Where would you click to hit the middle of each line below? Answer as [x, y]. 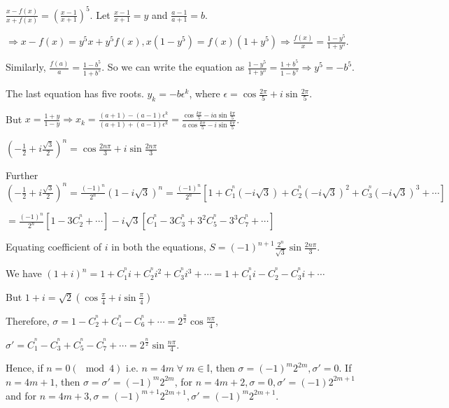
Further [22, 175]
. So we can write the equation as [173, 67]
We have [24, 273]
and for [21, 395]
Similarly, [26, 67]
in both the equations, [159, 247]
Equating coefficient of [54, 247]
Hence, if [24, 368]
